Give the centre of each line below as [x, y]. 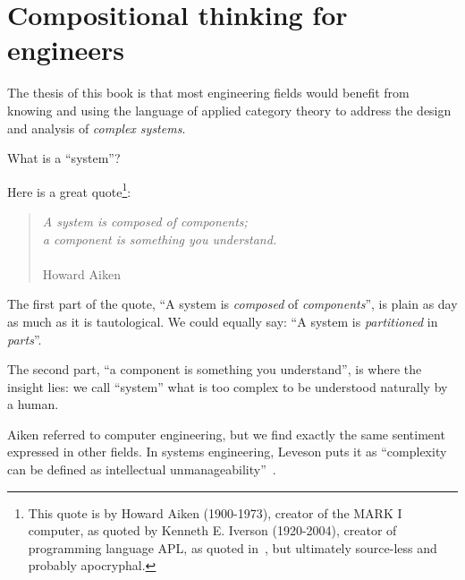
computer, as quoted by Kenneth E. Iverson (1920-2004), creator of [212, 530]
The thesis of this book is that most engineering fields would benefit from [208, 93]
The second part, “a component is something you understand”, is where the [215, 369]
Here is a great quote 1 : [69, 190]
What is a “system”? [64, 158]
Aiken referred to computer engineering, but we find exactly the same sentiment [226, 434]
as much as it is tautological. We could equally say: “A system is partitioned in [223, 321]
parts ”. [25, 339]
